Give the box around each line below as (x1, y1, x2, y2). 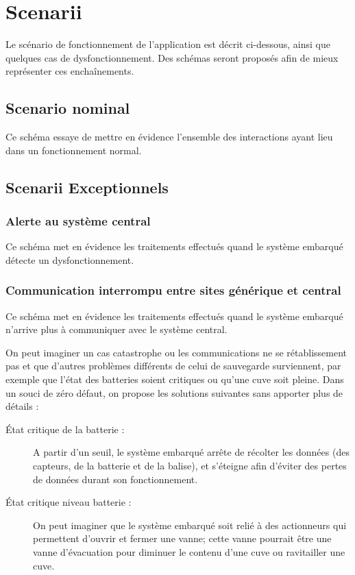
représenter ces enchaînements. (5, 64, 134, 78)
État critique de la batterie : (5, 421, 125, 436)
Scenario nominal (5, 97, 130, 119)
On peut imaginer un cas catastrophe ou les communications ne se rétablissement (5, 345, 347, 359)
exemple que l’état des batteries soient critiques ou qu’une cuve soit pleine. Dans (5, 372, 344, 387)
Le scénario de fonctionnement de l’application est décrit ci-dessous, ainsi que (5, 37, 330, 51)
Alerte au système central (5, 212, 151, 229)
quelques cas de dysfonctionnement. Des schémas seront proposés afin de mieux (5, 50, 339, 64)
